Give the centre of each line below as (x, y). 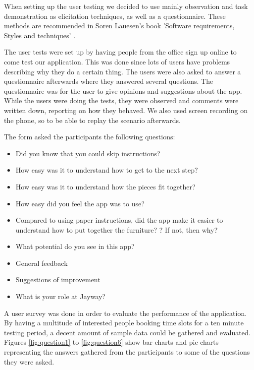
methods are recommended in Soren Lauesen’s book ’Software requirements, (119, 26)
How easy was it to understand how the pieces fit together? (105, 186)
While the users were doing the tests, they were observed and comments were (121, 100)
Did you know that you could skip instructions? (88, 153)
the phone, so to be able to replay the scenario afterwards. (92, 120)
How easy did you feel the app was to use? (80, 203)
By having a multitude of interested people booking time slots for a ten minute (124, 323)
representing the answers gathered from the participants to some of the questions (127, 352)
